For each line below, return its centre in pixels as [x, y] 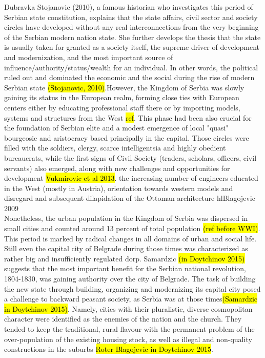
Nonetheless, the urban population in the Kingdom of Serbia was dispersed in [126, 218]
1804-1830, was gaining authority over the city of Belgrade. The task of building [130, 279]
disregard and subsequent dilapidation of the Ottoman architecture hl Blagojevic [130, 198]
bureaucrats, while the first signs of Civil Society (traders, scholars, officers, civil [130, 157]
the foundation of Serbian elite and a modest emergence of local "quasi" [116, 128]
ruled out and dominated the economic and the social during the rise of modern [129, 77]
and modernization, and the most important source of [89, 57]
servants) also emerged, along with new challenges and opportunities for [117, 168]
